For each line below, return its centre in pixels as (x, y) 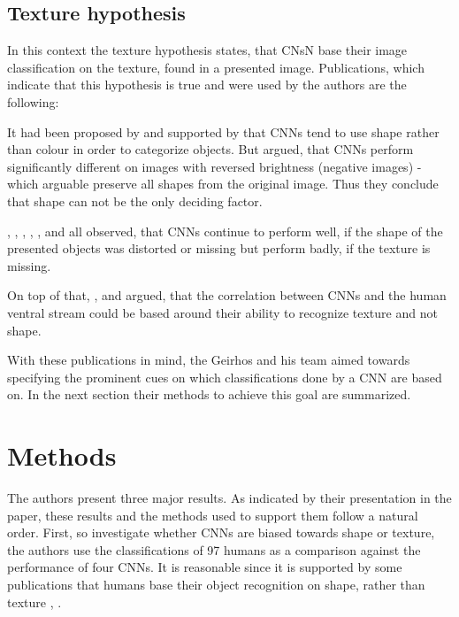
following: (33, 101)
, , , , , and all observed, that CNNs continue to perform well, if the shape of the (225, 231)
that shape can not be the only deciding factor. (135, 201)
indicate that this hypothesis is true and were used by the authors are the (207, 85)
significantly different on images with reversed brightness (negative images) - (214, 166)
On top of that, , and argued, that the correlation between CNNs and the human (227, 295)
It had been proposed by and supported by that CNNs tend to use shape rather (223, 131)
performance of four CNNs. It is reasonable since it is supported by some (205, 567)
